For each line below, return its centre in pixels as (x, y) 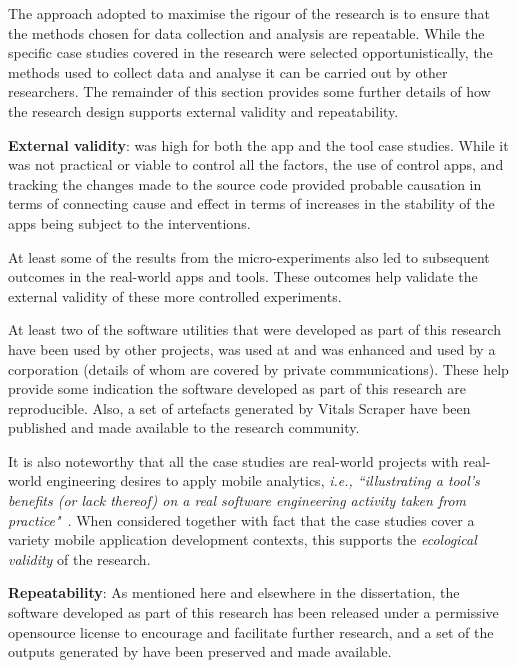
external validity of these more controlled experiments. (175, 295)
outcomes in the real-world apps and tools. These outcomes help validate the (243, 276)
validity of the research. (79, 558)
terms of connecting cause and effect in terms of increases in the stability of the (251, 203)
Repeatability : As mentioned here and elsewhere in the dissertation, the (234, 592)
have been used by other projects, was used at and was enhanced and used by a (252, 348)
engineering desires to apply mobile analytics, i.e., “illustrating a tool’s (263, 480)
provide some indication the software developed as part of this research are (237, 388)
